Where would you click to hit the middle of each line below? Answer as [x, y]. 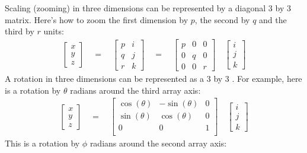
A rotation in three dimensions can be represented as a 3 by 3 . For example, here [153, 78]
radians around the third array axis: [135, 90]
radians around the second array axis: [158, 143]
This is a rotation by [42, 143]
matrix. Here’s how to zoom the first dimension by [97, 19]
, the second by [222, 19]
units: [54, 31]
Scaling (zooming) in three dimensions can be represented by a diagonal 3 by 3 [148, 8]
